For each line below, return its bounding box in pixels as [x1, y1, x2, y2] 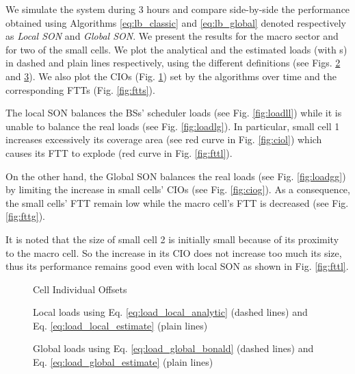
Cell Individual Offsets [33, 282, 127, 296]
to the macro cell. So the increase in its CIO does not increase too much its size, [5, 245, 342, 260]
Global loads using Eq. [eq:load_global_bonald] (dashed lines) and [33, 341, 314, 356]
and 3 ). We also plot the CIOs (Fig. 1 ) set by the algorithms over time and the [5, 68, 337, 83]
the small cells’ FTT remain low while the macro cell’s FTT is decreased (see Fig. [5, 195, 349, 210]
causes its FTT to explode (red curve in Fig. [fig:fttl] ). [5, 145, 233, 160]
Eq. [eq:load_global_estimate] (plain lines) [33, 355, 213, 369]
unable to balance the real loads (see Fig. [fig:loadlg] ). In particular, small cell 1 [5, 119, 340, 133]
